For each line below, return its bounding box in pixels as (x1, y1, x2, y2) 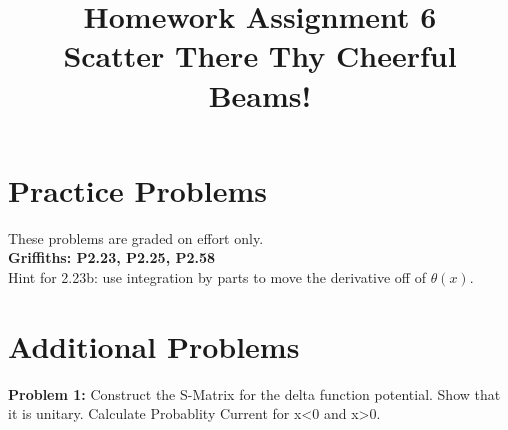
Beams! (208, 74, 312, 115)
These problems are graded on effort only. (8, 227, 264, 248)
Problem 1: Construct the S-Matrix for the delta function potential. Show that (8, 383, 501, 404)
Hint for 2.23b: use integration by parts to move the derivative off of (8, 266, 426, 287)
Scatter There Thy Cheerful (63, 35, 457, 76)
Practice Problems (8, 169, 267, 210)
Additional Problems (8, 325, 300, 366)
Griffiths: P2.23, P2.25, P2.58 (8, 247, 216, 268)
